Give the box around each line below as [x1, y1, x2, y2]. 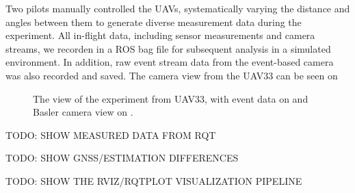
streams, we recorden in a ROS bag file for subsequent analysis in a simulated [5, 41, 331, 55]
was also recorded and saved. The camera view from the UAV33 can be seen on [5, 68, 338, 82]
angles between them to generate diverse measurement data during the [5, 14, 302, 29]
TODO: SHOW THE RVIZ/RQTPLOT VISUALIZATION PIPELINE [5, 173, 302, 188]
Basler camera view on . [33, 105, 133, 119]
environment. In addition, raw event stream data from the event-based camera [5, 55, 334, 69]
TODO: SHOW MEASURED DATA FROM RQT [5, 127, 216, 142]
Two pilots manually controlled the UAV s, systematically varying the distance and [5, 1, 350, 15]
